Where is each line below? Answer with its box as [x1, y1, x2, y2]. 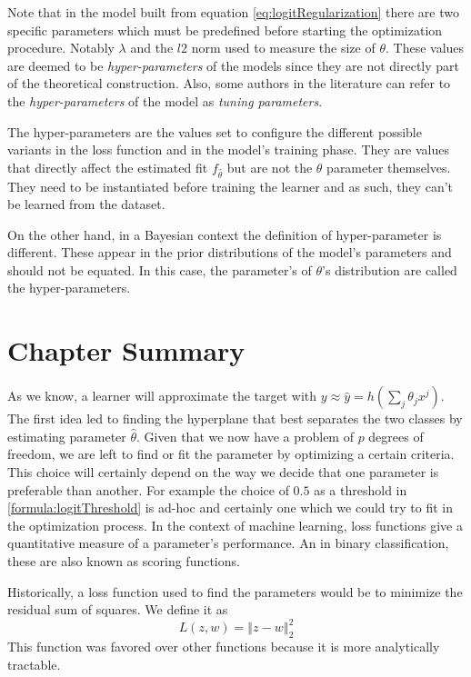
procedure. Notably [7, 38, 115, 57]
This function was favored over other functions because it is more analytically [7, 637, 440, 656]
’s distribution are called [322, 260, 457, 279]
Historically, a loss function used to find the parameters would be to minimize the [7, 582, 463, 601]
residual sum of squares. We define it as [7, 600, 228, 619]
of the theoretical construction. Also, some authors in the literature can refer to [7, 74, 451, 93]
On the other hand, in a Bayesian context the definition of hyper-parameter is [7, 224, 442, 244]
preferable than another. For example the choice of [7, 480, 289, 499]
